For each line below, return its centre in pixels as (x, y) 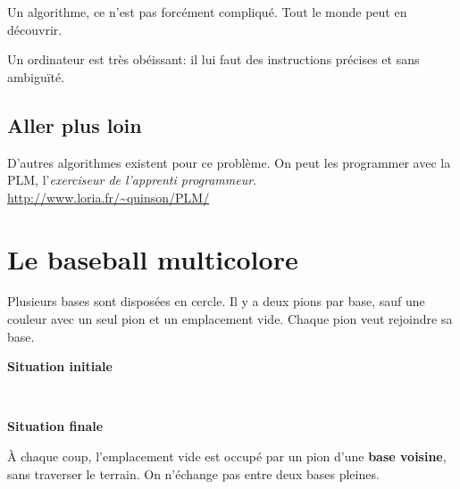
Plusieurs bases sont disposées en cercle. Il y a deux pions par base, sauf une (216, 301)
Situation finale (55, 426)
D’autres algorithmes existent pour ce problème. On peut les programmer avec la (229, 162)
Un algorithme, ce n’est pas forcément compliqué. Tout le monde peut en (207, 12)
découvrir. (35, 29)
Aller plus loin (75, 124)
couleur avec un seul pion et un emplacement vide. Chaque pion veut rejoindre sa (230, 319)
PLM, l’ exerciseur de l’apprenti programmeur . (132, 180)
